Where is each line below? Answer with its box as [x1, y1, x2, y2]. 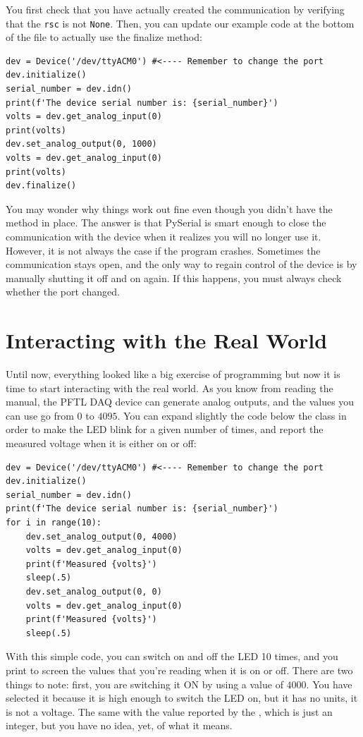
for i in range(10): [6, 518, 102, 528]
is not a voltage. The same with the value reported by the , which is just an [6, 704, 333, 719]
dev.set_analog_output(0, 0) [25, 586, 162, 597]
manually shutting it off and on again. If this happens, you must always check [6, 270, 342, 285]
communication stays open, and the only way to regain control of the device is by [6, 257, 357, 272]
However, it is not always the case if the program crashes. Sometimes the [6, 243, 321, 257]
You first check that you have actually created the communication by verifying [6, 2, 345, 16]
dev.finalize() [6, 181, 77, 191]
